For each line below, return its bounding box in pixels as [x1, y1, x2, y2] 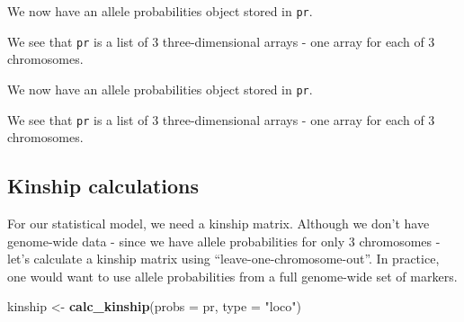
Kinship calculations [7, 172, 200, 200]
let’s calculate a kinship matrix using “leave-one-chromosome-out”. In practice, [7, 249, 440, 268]
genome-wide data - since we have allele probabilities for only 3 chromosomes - [7, 231, 441, 250]
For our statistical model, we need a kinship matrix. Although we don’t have [7, 214, 430, 233]
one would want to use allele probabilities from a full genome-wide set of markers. [7, 266, 458, 285]
